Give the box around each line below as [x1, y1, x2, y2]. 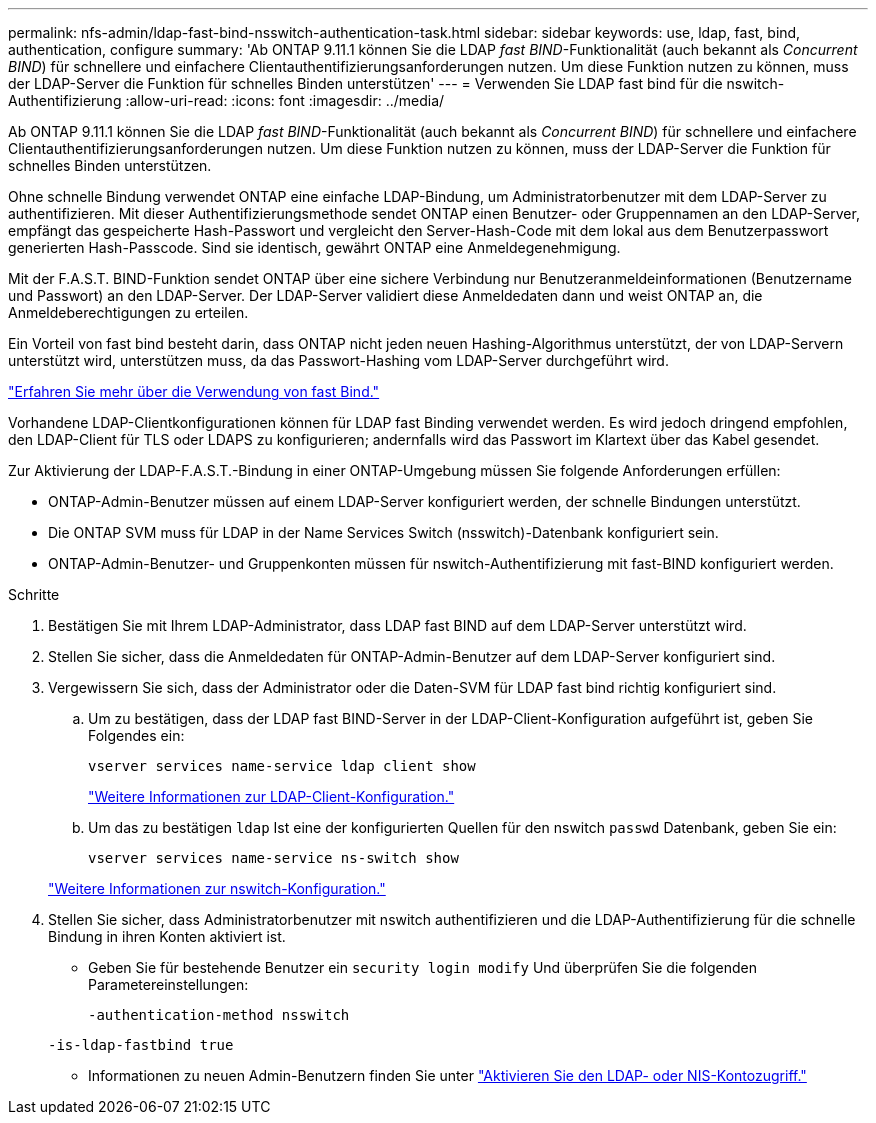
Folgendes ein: [88, 727, 185, 744]
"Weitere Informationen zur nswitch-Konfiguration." [48, 880, 386, 897]
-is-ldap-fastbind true [48, 1037, 234, 1053]
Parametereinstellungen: [88, 976, 249, 993]
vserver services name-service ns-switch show [88, 850, 459, 866]
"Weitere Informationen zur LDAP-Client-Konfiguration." [88, 788, 455, 805]
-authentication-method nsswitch [88, 1007, 350, 1023]
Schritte [8, 586, 60, 603]
